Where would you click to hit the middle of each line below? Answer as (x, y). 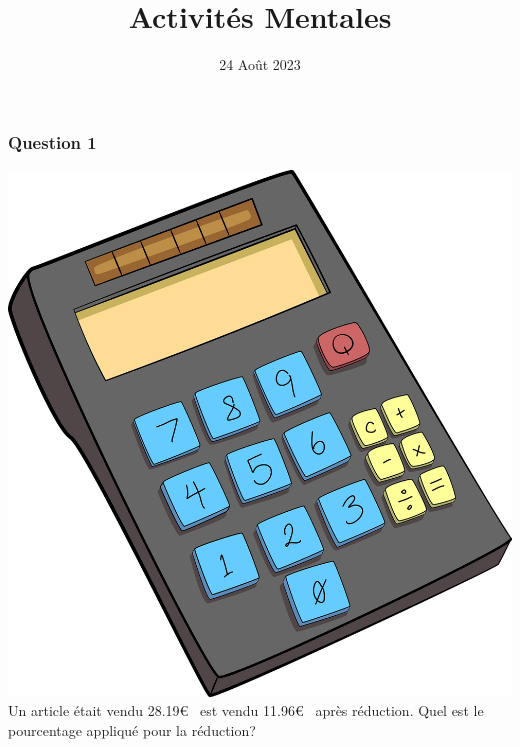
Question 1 (52, 141)
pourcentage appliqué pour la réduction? (132, 729)
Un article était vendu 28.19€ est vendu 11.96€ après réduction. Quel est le (246, 710)
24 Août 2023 (260, 64)
